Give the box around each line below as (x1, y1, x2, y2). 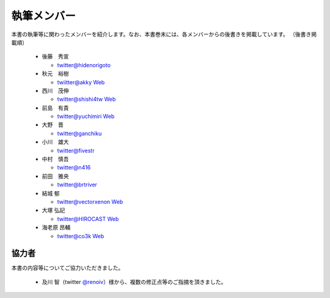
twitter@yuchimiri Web (57, 113, 115, 120)
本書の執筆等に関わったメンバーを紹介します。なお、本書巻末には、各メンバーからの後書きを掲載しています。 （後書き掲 (11, 31, 317, 38)
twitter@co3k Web (57, 232, 105, 239)
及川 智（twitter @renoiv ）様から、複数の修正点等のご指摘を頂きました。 (42, 278, 227, 285)
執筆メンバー (11, 9, 76, 23)
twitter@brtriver (57, 181, 98, 189)
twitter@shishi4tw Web (57, 95, 116, 103)
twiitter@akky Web (57, 78, 105, 85)
